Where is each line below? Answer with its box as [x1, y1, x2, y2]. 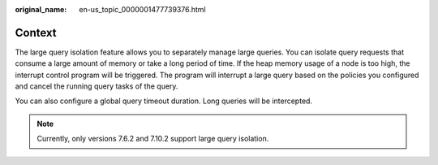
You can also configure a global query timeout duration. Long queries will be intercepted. [15, 96, 312, 106]
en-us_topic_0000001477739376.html [79, 5, 206, 14]
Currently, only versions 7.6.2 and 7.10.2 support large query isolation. [36, 134, 269, 144]
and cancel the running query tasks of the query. [15, 81, 178, 91]
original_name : [15, 5, 67, 14]
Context [15, 25, 57, 40]
